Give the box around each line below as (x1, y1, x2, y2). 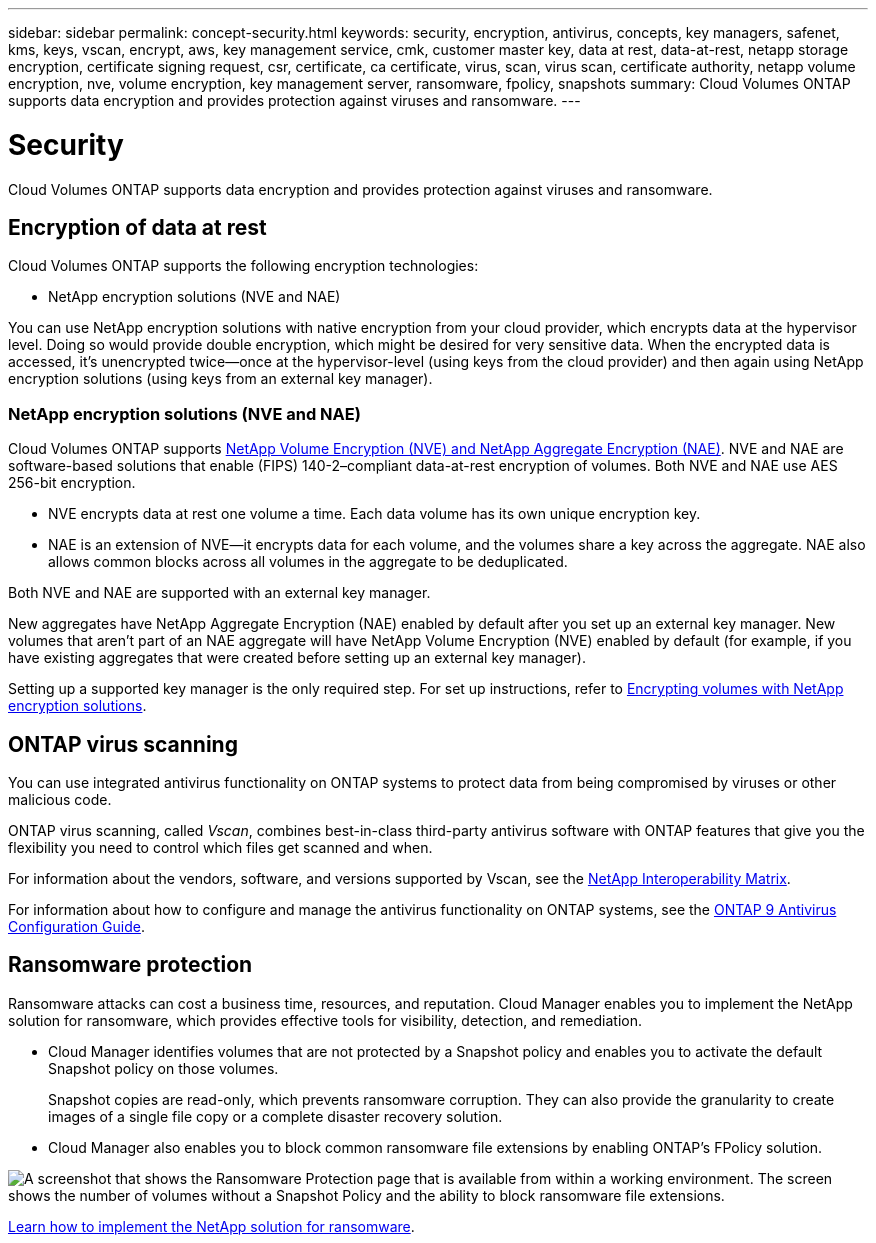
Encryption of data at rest (8, 214, 267, 240)
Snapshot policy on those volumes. (48, 1059, 279, 1077)
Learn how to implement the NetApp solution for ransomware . (8, 1217, 415, 1235)
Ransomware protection (8, 952, 253, 978)
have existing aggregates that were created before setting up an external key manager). (8, 649, 586, 667)
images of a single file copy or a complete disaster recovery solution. (48, 1107, 503, 1125)
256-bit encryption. (8, 474, 136, 492)
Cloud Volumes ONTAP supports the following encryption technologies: (8, 257, 479, 275)
